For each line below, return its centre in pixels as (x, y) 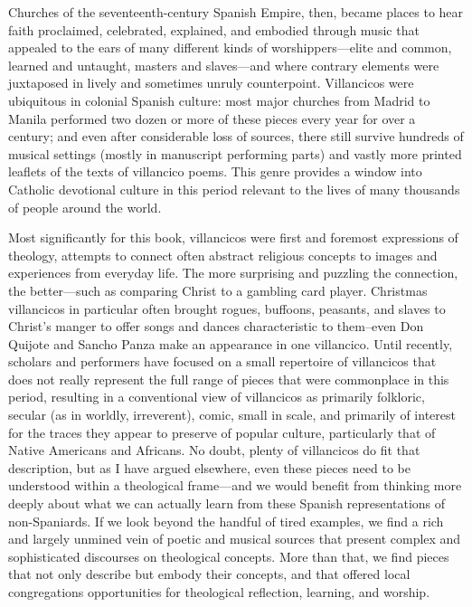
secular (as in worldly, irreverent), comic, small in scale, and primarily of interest (232, 415)
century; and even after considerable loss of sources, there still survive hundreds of (236, 136)
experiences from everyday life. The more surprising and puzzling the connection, (233, 273)
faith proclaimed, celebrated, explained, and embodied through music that (214, 29)
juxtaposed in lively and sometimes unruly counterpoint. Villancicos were (211, 83)
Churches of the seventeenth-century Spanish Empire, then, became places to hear (236, 12)
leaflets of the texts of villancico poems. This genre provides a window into (215, 171)
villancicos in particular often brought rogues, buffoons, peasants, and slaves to (227, 308)
